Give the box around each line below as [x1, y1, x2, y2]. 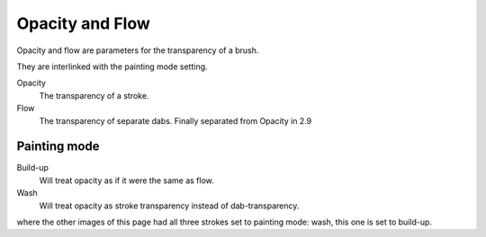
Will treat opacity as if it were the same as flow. [39, 175, 215, 186]
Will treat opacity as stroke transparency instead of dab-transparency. [39, 200, 300, 211]
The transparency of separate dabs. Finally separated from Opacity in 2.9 [39, 115, 312, 126]
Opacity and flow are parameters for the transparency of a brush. [16, 45, 259, 56]
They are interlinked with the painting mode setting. [16, 61, 208, 72]
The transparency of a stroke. [39, 90, 149, 101]
